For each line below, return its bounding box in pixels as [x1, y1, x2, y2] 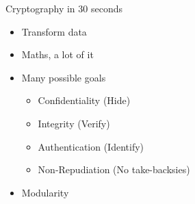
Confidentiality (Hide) [38, 93, 131, 107]
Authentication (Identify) [38, 139, 144, 153]
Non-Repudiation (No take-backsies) [38, 162, 190, 177]
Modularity [21, 185, 69, 199]
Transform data [21, 24, 87, 38]
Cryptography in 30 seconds [5, 1, 122, 15]
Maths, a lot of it [21, 47, 94, 62]
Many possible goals [21, 70, 106, 84]
